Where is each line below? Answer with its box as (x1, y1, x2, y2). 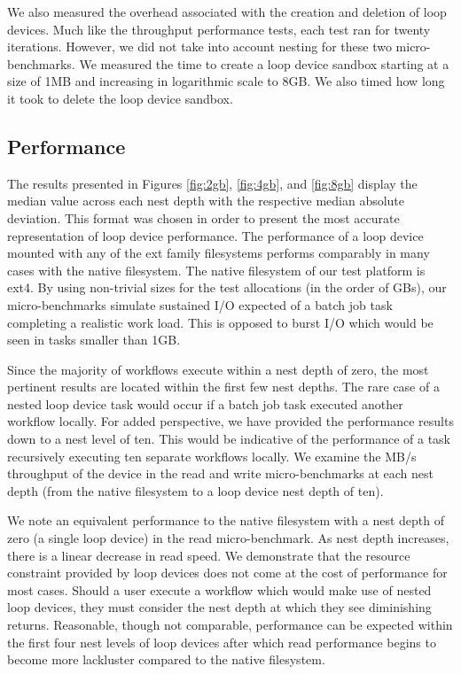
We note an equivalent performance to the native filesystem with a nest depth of (7, 511, 445, 530)
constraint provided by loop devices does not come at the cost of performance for (7, 563, 448, 582)
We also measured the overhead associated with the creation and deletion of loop (7, 3, 447, 20)
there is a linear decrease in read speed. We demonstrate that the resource (7, 546, 410, 564)
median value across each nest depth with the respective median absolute (7, 191, 405, 210)
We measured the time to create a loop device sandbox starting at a (79, 54, 449, 73)
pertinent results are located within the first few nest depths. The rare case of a (7, 377, 440, 396)
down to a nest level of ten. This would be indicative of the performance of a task (7, 430, 451, 448)
